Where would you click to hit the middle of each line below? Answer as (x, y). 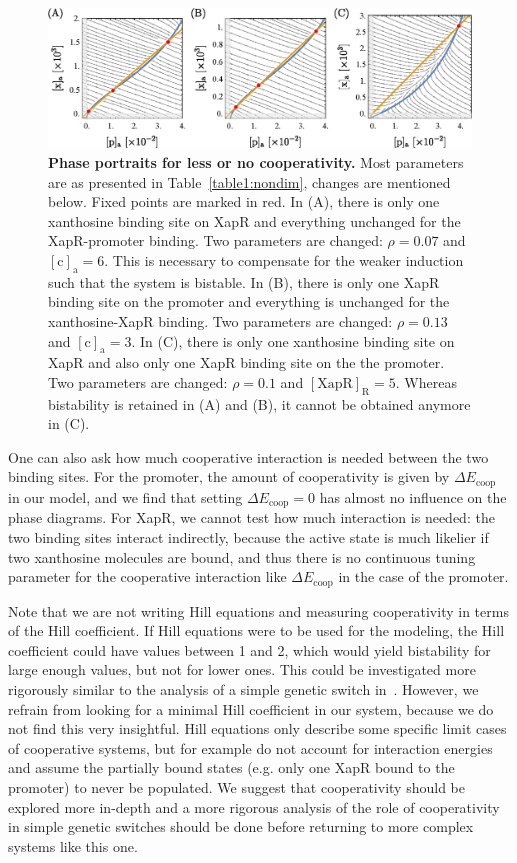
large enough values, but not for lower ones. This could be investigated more (242, 669)
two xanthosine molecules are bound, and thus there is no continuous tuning (242, 556)
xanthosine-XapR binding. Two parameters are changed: (220, 320)
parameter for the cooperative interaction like (147, 576)
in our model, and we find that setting (125, 496)
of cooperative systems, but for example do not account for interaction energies (250, 747)
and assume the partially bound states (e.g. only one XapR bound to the (231, 767)
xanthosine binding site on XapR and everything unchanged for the (254, 220)
